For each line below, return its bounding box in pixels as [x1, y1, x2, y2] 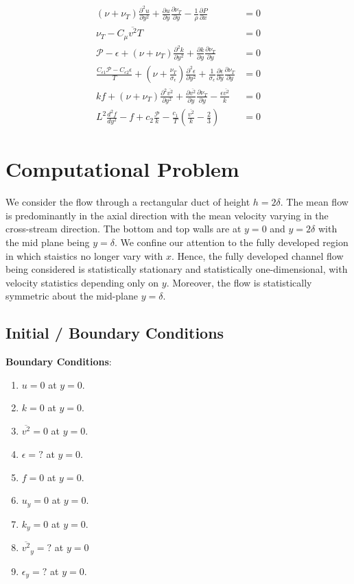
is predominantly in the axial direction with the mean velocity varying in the [5, 208, 329, 222]
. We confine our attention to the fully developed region [114, 235, 349, 250]
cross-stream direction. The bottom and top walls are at [5, 221, 241, 236]
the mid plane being [5, 235, 90, 250]
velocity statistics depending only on [5, 275, 159, 289]
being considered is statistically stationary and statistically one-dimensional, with [5, 262, 348, 276]
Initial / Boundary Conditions [5, 322, 224, 343]
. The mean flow [280, 195, 349, 209]
